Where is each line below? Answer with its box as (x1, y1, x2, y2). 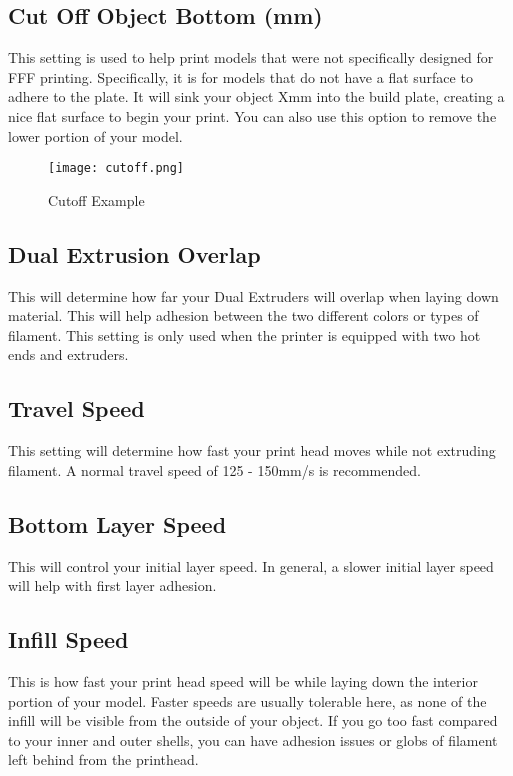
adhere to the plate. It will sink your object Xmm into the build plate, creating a (8, 86, 505, 107)
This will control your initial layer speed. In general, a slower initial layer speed (8, 555, 494, 576)
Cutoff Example (48, 189, 145, 210)
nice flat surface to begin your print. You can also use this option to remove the (8, 105, 497, 126)
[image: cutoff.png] (48, 161, 185, 176)
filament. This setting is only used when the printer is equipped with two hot (8, 324, 481, 345)
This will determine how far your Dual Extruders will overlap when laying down (8, 285, 499, 306)
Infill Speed (8, 624, 129, 655)
